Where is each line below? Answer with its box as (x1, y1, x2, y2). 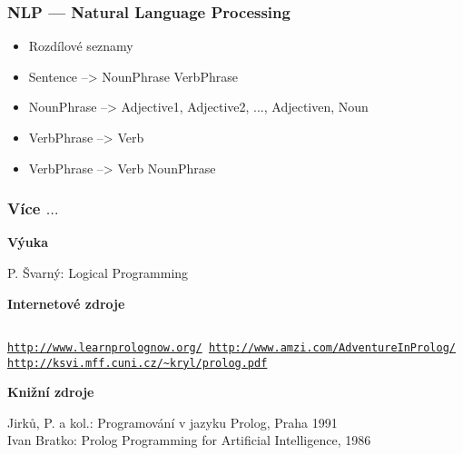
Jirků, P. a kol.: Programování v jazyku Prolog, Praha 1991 (7, 412, 338, 431)
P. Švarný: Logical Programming (7, 263, 189, 282)
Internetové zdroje (7, 293, 125, 312)
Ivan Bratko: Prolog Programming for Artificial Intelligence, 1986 (7, 430, 371, 450)
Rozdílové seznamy (28, 36, 133, 55)
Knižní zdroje (7, 382, 94, 401)
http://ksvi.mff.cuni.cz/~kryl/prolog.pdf (7, 356, 268, 370)
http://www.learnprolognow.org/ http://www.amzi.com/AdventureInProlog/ (7, 341, 456, 354)
